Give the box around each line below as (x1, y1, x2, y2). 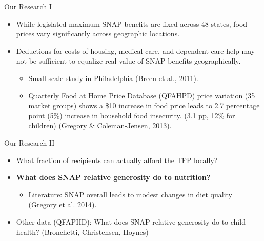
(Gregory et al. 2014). (28, 199, 97, 210)
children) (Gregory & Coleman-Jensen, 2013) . (28, 120, 172, 131)
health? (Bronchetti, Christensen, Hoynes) (16, 226, 149, 237)
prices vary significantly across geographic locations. (16, 28, 180, 39)
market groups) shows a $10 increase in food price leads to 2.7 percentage (28, 100, 260, 111)
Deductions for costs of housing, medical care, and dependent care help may (16, 45, 255, 56)
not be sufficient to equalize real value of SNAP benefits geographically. (16, 55, 241, 66)
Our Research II (4, 137, 55, 148)
